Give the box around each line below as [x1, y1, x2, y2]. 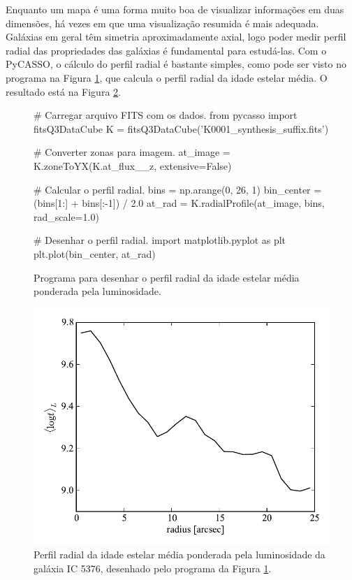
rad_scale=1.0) [34, 209, 99, 224]
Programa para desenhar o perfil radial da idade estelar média [34, 270, 300, 284]
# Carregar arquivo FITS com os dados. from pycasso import [34, 108, 298, 122]
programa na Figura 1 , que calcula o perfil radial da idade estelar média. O [6, 70, 328, 85]
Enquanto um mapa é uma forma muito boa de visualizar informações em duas [6, 2, 344, 16]
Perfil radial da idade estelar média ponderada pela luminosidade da [34, 547, 325, 562]
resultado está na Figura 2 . [6, 84, 121, 99]
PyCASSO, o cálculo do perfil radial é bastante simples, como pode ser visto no [6, 57, 346, 71]
